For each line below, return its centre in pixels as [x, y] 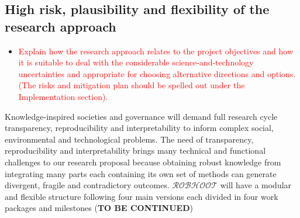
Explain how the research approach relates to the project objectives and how [156, 51]
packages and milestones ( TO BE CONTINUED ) [99, 208]
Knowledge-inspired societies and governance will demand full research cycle [141, 116]
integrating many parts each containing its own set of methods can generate [141, 173]
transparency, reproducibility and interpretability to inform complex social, [139, 128]
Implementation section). [63, 96]
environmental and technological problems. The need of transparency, [129, 139]
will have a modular [256, 185]
